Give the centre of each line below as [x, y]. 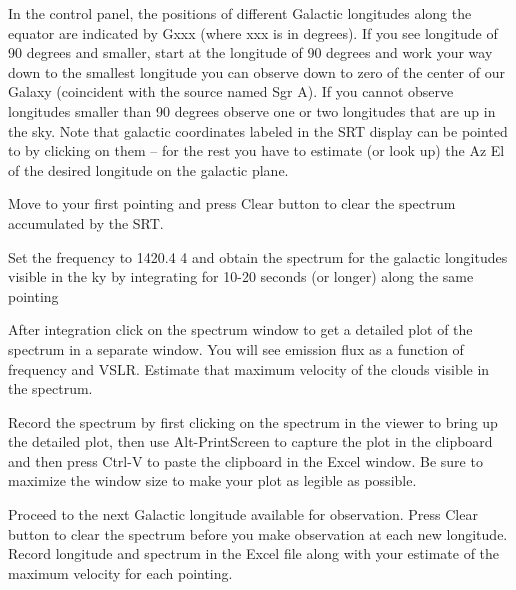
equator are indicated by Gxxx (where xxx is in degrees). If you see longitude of [253, 32]
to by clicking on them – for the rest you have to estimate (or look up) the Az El [256, 150]
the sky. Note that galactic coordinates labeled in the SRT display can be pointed [258, 130]
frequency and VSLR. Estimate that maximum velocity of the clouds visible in [249, 368]
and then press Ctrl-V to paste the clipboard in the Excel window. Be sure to [245, 460]
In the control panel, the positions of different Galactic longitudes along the [240, 13]
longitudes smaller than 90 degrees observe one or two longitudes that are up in [252, 110]
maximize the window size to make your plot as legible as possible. [212, 480]
